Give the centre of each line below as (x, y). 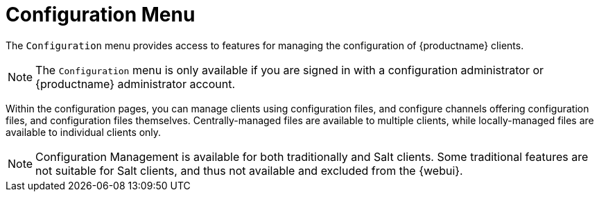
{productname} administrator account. (136, 84)
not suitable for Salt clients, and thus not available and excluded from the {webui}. (249, 170)
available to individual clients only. (84, 132)
